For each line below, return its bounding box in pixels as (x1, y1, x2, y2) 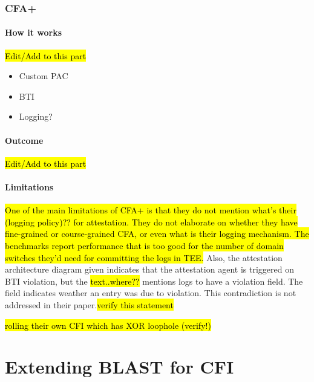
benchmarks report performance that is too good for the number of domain (5, 239, 284, 251)
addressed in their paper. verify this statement (5, 298, 174, 311)
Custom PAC (19, 70, 68, 82)
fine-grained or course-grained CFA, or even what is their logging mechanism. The (5, 227, 309, 240)
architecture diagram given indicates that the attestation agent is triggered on (5, 263, 294, 276)
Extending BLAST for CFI (5, 354, 234, 379)
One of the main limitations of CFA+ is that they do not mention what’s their (5, 204, 296, 216)
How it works (5, 26, 62, 39)
